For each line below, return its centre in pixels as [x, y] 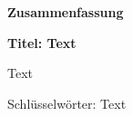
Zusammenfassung [66, 12]
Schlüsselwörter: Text [67, 103]
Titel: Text [42, 42]
